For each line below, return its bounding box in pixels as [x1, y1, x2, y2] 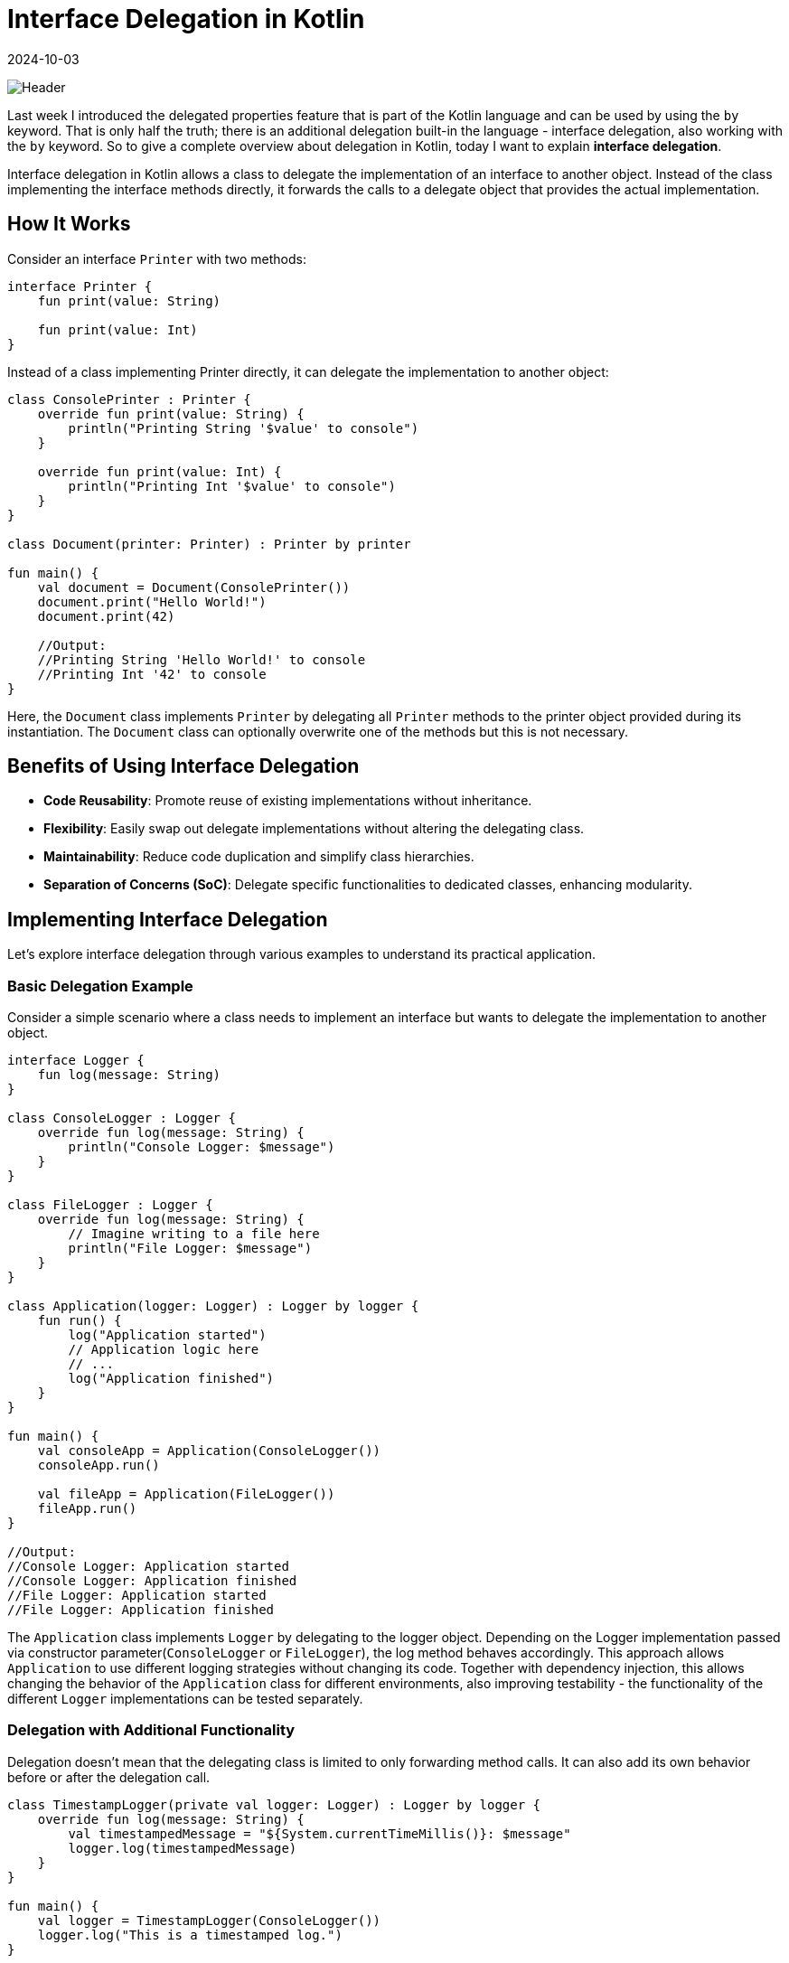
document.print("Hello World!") [37, 594, 267, 609]
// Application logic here [68, 1342, 259, 1357]
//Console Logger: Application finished [7, 1573, 297, 1589]
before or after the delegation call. [7, 1769, 211, 1785]
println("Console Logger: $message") [68, 1140, 335, 1155]
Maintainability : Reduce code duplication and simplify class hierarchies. [43, 849, 474, 865]
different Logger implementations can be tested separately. [7, 1691, 363, 1707]
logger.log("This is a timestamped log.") [37, 1927, 343, 1942]
